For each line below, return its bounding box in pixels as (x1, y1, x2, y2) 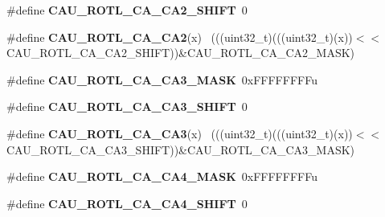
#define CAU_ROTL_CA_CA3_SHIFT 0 (6, 98, 248, 115)
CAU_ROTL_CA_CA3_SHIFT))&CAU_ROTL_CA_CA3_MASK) (6, 141, 355, 158)
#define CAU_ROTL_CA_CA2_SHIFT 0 (6, 2, 248, 18)
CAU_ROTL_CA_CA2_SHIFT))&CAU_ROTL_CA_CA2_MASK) (6, 44, 355, 61)
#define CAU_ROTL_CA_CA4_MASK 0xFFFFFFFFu (6, 168, 317, 185)
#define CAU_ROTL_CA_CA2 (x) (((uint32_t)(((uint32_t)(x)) (6, 28, 353, 45)
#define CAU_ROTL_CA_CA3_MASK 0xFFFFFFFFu (6, 71, 317, 88)
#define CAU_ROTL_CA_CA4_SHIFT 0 (6, 194, 248, 211)
